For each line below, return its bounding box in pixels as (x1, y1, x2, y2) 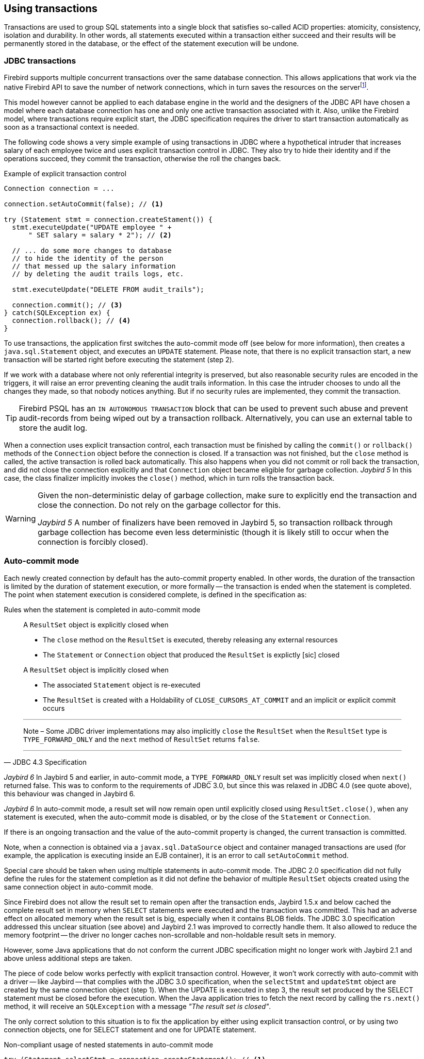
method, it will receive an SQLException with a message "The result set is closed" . (4, 1002, 271, 1010)
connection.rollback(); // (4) (12, 316, 131, 324)
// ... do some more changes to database (12, 246, 172, 254)
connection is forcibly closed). (37, 537, 148, 547)
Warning (5, 513, 36, 523)
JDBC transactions (4, 55, 76, 66)
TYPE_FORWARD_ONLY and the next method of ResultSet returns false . (23, 735, 260, 743)
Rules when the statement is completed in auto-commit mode (4, 605, 200, 614)
